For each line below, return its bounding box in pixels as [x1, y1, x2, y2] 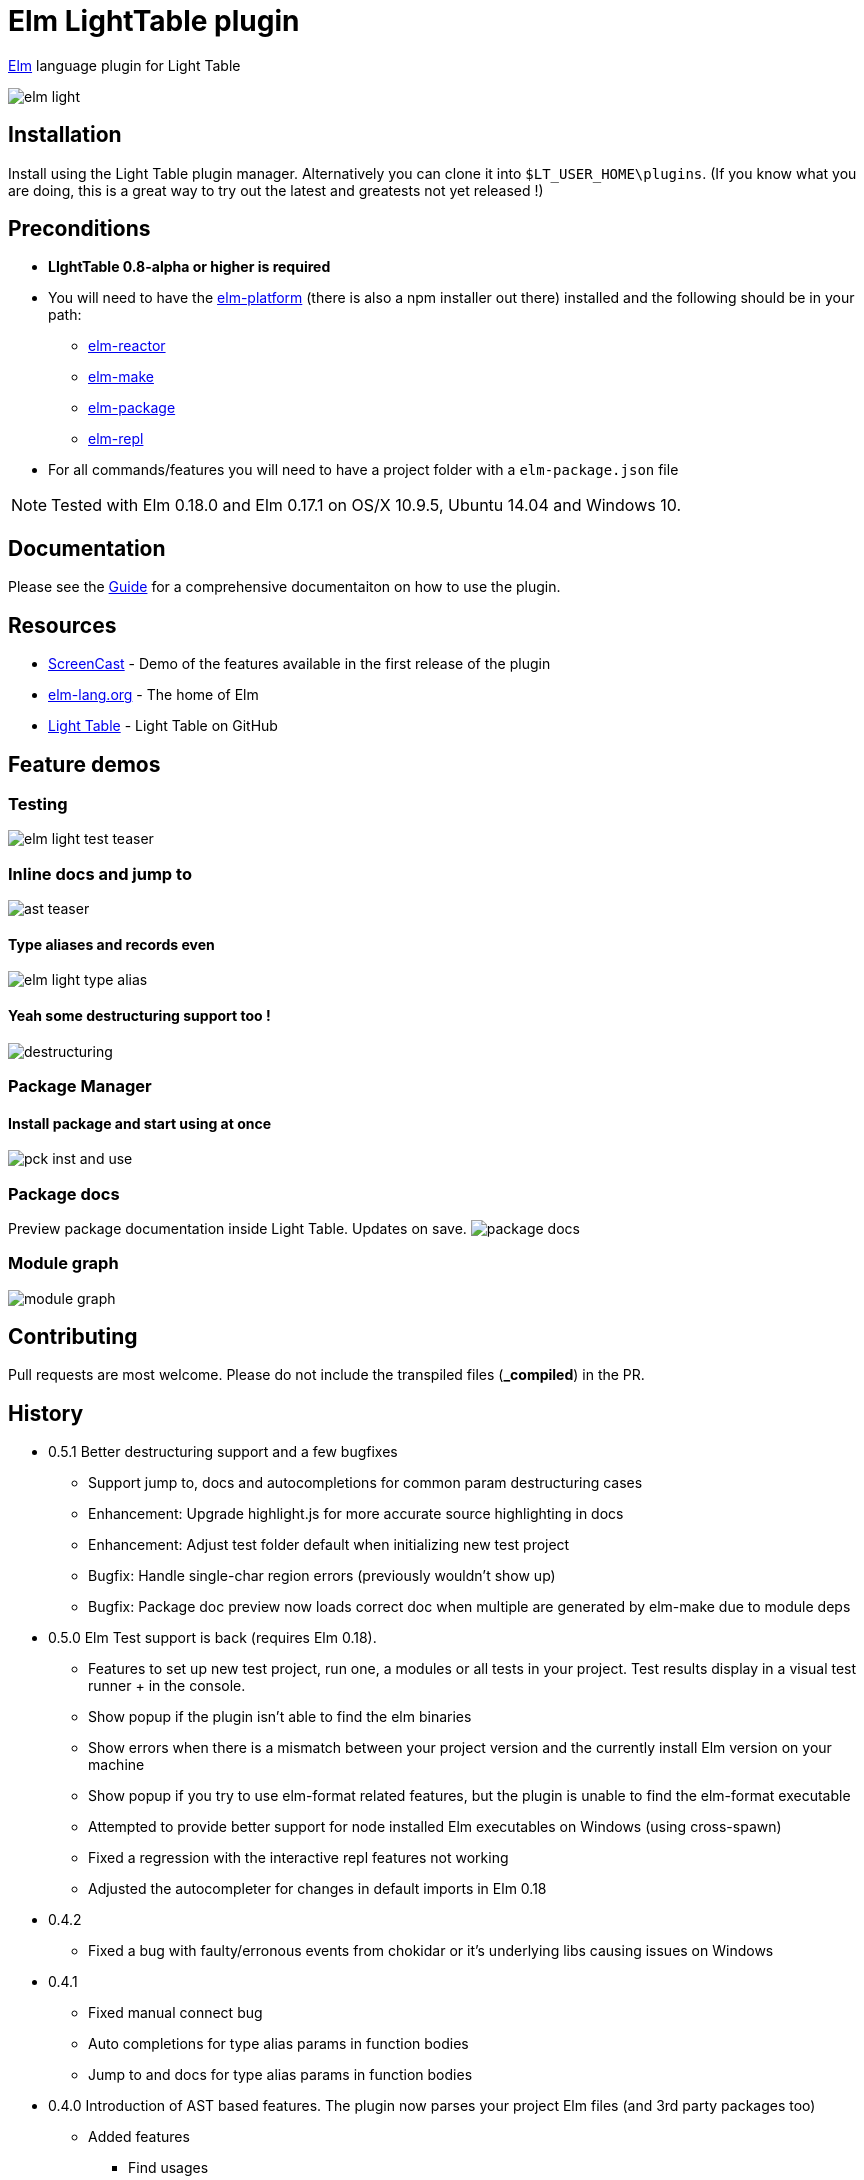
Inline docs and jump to [8, 863, 192, 884]
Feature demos [8, 751, 161, 777]
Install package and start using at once [8, 1114, 272, 1132]
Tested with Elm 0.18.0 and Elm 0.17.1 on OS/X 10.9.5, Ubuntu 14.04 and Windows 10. [51, 495, 682, 516]
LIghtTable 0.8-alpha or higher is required [48, 258, 331, 276]
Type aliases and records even [8, 935, 215, 953]
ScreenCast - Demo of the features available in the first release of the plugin [48, 655, 551, 673]
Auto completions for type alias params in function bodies [88, 2035, 469, 2053]
